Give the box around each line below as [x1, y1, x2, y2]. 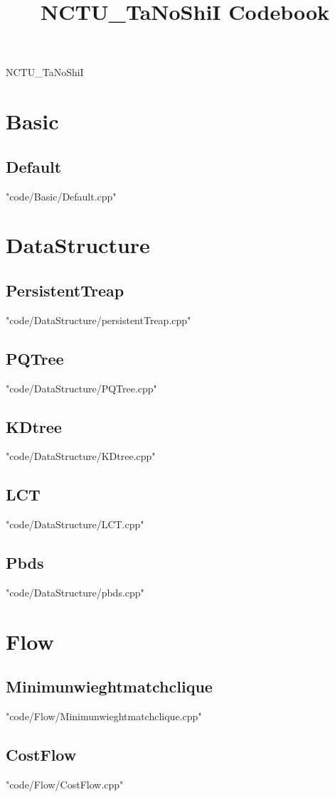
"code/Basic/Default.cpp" [6, 188, 117, 203]
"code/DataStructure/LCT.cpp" [6, 517, 144, 532]
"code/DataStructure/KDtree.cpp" [6, 449, 156, 464]
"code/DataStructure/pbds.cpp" [6, 584, 144, 599]
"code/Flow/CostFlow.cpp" [6, 776, 124, 791]
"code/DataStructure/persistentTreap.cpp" [6, 312, 191, 327]
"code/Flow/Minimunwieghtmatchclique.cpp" [6, 709, 202, 724]
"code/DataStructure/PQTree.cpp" [6, 380, 157, 395]
